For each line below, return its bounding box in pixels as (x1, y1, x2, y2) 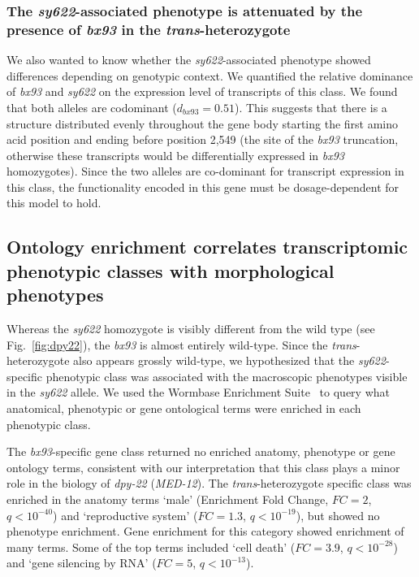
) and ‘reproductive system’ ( (53, 506, 198, 523)
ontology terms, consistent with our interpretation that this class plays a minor (6, 458, 400, 475)
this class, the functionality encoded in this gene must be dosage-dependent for (6, 178, 400, 195)
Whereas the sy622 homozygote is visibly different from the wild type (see (6, 320, 375, 337)
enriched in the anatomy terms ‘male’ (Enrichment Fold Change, (6, 491, 329, 507)
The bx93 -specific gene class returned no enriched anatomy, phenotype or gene (6, 443, 395, 460)
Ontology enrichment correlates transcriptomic (6, 234, 408, 259)
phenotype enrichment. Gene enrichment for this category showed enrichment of (6, 523, 404, 540)
